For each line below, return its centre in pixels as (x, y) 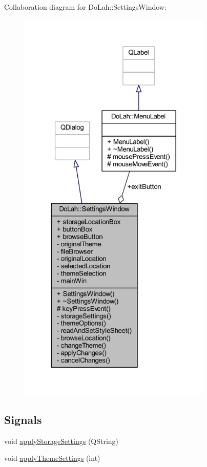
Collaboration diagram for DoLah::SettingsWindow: (85, 7)
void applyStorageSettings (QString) (61, 441)
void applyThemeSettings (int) (52, 458)
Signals (23, 419)
